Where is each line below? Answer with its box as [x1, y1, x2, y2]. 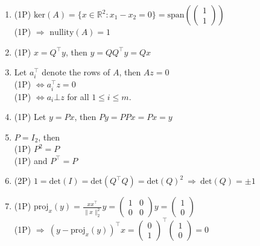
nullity [49, 28, 74, 37]
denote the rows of [42, 66, 110, 78]
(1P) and [14, 154, 48, 166]
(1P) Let [14, 110, 46, 123]
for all [67, 90, 89, 102]
